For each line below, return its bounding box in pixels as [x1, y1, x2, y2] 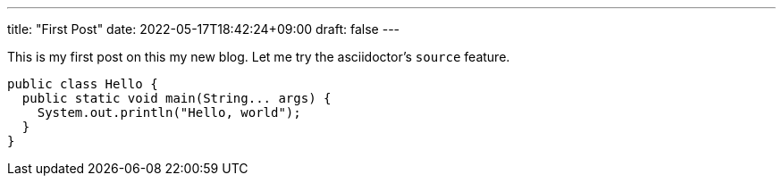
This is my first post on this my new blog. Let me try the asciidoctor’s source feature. [7, 49, 510, 64]
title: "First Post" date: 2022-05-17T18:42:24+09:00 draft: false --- [7, 21, 400, 37]
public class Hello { [7, 77, 158, 91]
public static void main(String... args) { [21, 91, 332, 105]
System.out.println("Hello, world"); [37, 105, 301, 120]
